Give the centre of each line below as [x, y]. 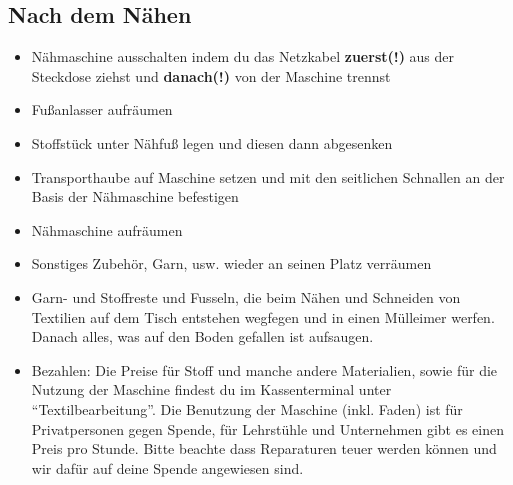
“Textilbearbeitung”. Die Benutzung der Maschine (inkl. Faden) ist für [247, 408]
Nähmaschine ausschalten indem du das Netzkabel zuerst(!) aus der [243, 56]
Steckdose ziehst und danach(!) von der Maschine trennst [211, 75]
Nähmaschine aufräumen [107, 229]
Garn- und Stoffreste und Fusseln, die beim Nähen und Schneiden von [246, 296]
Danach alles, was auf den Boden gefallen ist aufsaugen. [202, 336]
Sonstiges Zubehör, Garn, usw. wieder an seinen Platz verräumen [231, 263]
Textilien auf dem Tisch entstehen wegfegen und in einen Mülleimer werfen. [263, 316]
